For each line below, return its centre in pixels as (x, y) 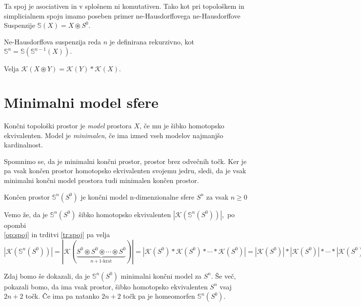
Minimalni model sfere (81, 102)
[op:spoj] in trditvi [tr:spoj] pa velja (57, 235)
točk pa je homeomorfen (159, 296)
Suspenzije (20, 25)
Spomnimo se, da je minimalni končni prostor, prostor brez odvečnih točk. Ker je (125, 161)
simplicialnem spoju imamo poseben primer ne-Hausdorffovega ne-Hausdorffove (122, 15)
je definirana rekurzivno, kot (152, 41)
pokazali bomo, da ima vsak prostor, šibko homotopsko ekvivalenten (106, 286)
